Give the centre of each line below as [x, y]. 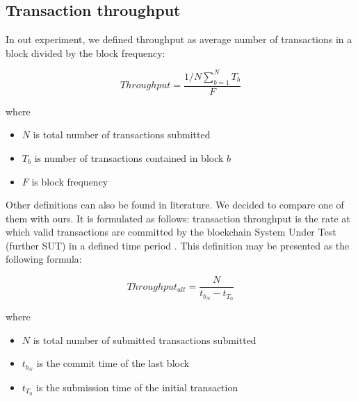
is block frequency [70, 181]
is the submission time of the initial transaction [137, 387]
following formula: [44, 259]
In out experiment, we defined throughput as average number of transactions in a [179, 39]
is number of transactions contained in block [129, 157]
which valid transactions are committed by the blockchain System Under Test [171, 232]
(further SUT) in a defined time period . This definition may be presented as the [178, 245]
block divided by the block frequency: [86, 52]
